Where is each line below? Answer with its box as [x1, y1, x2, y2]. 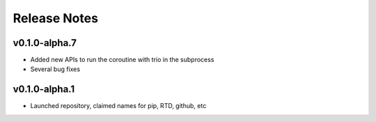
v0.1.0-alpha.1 [13, 84, 75, 96]
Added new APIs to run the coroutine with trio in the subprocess [30, 56, 214, 64]
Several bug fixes [30, 65, 80, 73]
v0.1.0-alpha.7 [13, 37, 77, 49]
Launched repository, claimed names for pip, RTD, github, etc [30, 102, 207, 110]
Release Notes [13, 10, 99, 26]
